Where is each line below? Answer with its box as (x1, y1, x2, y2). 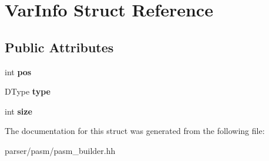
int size (5, 105, 32, 117)
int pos (5, 65, 32, 78)
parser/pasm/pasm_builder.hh (5, 144, 116, 156)
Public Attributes (5, 38, 114, 56)
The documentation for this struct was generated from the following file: (5, 125, 265, 137)
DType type (5, 85, 51, 98)
